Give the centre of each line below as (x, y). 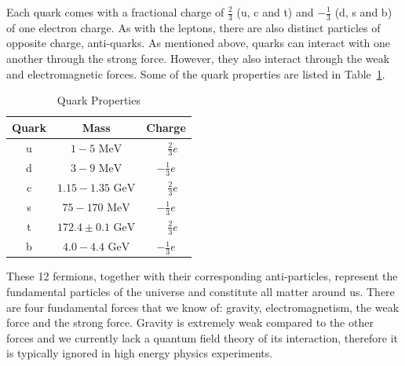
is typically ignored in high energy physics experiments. (140, 353)
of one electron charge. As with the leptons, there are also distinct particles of (193, 27)
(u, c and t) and (275, 12)
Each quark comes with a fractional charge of (115, 12)
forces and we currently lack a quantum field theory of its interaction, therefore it (202, 337)
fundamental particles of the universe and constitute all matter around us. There (201, 291)
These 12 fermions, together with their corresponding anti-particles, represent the (202, 276)
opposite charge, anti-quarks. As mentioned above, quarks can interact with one (198, 43)
